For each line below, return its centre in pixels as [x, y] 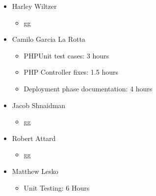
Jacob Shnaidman [39, 105]
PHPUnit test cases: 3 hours [66, 55]
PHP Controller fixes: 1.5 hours [71, 72]
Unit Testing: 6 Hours [57, 187]
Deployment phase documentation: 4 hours [88, 88]
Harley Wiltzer [34, 6]
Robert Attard [34, 138]
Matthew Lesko [35, 171]
